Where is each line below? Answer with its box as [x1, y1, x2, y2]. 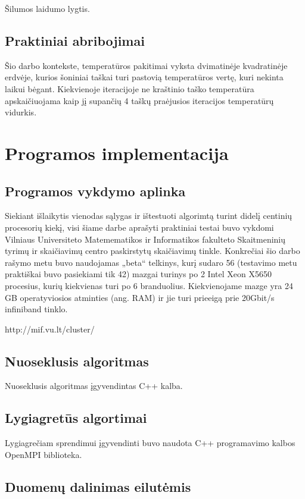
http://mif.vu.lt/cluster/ [5, 322, 95, 335]
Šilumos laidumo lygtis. [5, 2, 90, 14]
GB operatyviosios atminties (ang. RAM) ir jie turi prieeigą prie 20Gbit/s [5, 291, 275, 303]
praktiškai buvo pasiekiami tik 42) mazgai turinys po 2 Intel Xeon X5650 [5, 268, 272, 280]
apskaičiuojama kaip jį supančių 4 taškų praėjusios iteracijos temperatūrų [5, 94, 274, 106]
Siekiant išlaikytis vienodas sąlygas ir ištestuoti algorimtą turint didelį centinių [5, 209, 292, 222]
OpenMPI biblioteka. [5, 448, 82, 460]
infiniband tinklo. [5, 303, 68, 315]
